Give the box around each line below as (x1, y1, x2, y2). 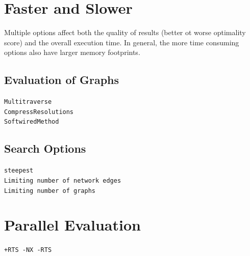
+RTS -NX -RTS (4, 246, 52, 254)
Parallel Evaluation (4, 214, 141, 235)
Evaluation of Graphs (4, 72, 119, 88)
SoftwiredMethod (4, 118, 59, 126)
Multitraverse (4, 98, 52, 106)
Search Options (4, 140, 86, 156)
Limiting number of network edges (4, 177, 121, 184)
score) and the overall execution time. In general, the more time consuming (4, 37, 239, 47)
